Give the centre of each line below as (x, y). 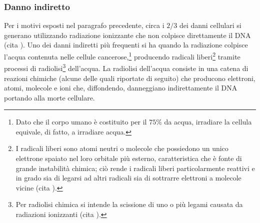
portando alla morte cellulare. (49, 97)
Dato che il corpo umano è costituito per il (81, 122)
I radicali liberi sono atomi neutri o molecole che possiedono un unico (122, 148)
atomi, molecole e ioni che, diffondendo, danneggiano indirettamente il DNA (121, 88)
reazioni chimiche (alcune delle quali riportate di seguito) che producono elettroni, (130, 78)
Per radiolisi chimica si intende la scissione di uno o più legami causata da (129, 204)
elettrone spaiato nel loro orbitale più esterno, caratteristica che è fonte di (129, 158)
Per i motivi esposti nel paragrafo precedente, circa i (84, 25)
